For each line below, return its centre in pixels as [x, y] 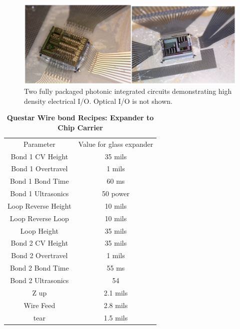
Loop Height [39, 230]
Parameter [39, 144]
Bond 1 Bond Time [39, 181]
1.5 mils [116, 317]
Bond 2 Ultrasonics [39, 280]
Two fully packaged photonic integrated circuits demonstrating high [128, 91]
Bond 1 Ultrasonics [39, 193]
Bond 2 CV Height [39, 243]
